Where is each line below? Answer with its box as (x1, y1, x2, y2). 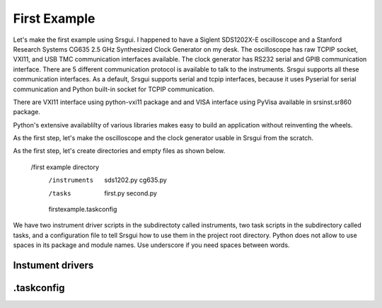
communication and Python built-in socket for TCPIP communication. (13, 85, 215, 93)
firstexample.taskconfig (48, 205, 117, 214)
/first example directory (30, 163, 99, 171)
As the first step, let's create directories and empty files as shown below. (13, 147, 226, 155)
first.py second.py (104, 188, 157, 198)
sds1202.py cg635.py (104, 176, 168, 184)
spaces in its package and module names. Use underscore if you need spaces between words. (13, 241, 290, 249)
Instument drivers (13, 259, 94, 271)
